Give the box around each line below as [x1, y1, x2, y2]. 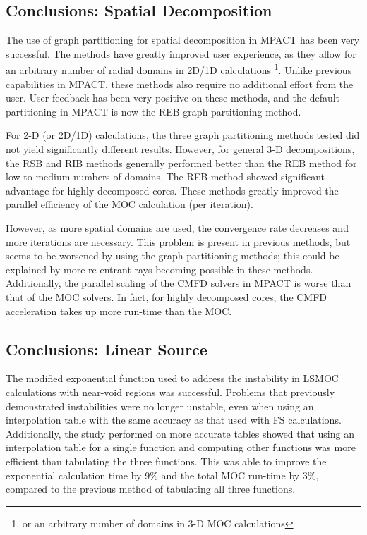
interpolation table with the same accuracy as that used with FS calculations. [6, 412, 342, 427]
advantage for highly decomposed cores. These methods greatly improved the [6, 183, 339, 197]
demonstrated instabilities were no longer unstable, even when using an [6, 398, 314, 413]
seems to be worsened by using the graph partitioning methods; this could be [6, 248, 339, 263]
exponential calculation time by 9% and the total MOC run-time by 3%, [6, 467, 319, 482]
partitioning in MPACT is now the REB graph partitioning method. [6, 104, 301, 118]
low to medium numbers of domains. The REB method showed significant [6, 169, 325, 184]
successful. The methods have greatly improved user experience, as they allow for [6, 46, 356, 61]
